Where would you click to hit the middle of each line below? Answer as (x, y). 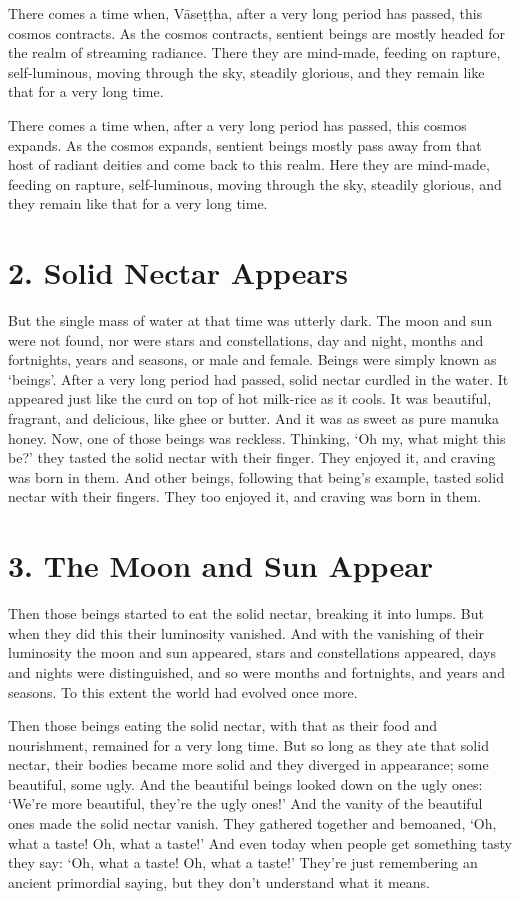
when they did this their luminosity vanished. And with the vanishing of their (246, 632)
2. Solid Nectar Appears (178, 272)
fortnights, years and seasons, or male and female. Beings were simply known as (252, 359)
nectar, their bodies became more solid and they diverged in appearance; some (248, 764)
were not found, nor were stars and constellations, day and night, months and (246, 339)
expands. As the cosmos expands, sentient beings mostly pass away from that (245, 144)
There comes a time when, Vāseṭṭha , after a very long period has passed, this (245, 13)
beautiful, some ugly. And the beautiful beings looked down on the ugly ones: (245, 783)
